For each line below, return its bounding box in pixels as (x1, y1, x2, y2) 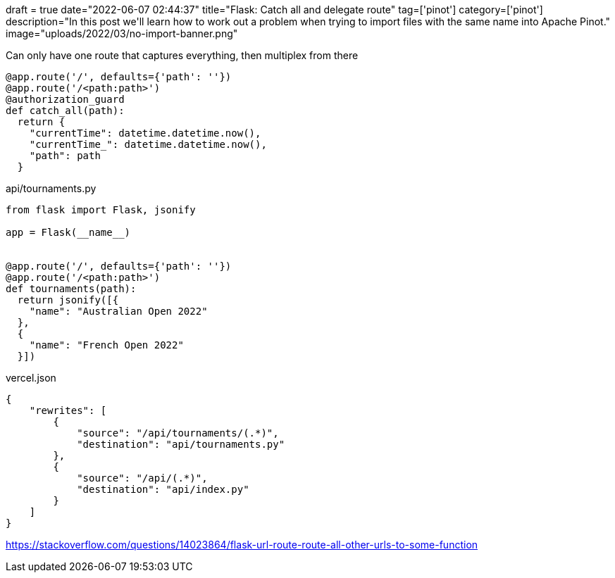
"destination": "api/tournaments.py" (77, 439, 285, 450)
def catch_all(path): (6, 105, 125, 116)
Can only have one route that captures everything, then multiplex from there (6, 49, 359, 61)
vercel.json (6, 372, 56, 384)
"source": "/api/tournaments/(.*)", (77, 427, 279, 439)
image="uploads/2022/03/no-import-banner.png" (6, 27, 238, 39)
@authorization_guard (6, 94, 125, 105)
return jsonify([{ (17, 294, 119, 306)
